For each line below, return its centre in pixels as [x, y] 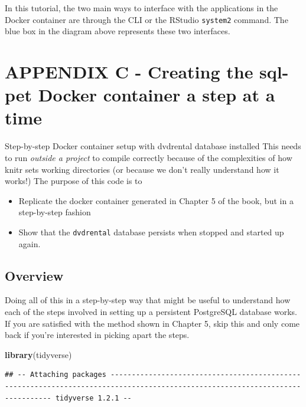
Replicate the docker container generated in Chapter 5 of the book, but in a [156, 200]
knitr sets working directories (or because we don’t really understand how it [142, 169]
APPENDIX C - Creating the [129, 72]
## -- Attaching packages [56, 375]
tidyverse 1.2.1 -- [93, 398]
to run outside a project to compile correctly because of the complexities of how [149, 157]
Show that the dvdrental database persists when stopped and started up [151, 232]
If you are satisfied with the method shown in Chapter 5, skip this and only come [152, 323]
